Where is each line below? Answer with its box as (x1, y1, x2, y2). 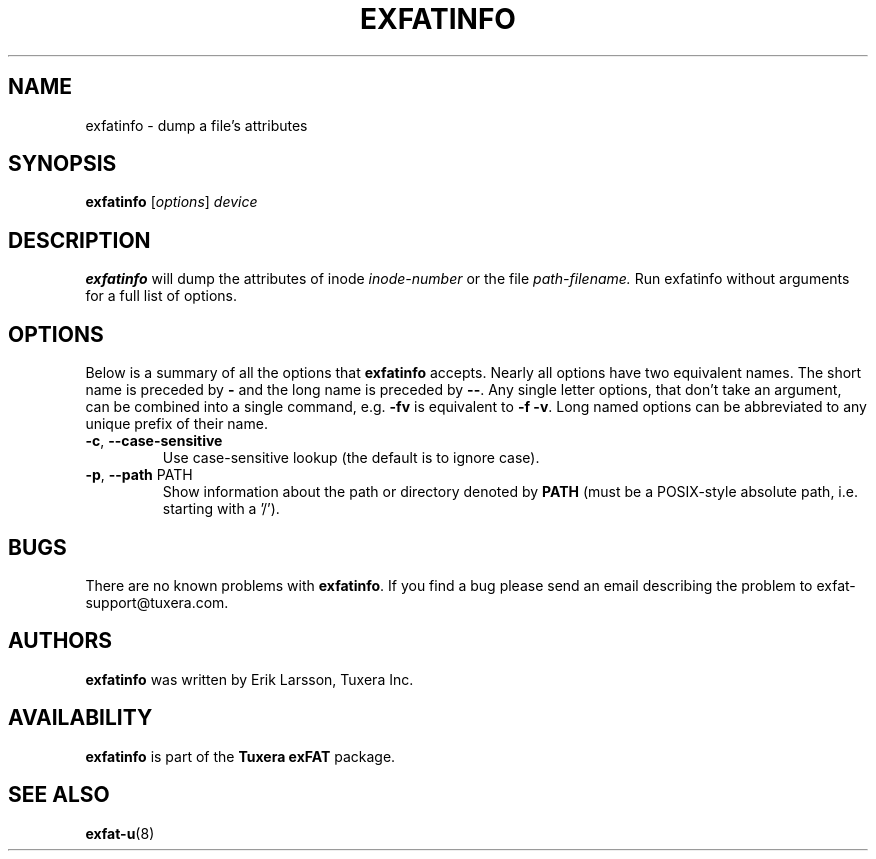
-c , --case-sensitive (85, 432, 223, 450)
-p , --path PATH (85, 466, 193, 484)
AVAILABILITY (8, 705, 153, 731)
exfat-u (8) (85, 824, 155, 842)
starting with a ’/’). (162, 500, 280, 518)
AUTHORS (8, 628, 113, 654)
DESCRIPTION (8, 227, 151, 253)
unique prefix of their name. (85, 415, 268, 433)
